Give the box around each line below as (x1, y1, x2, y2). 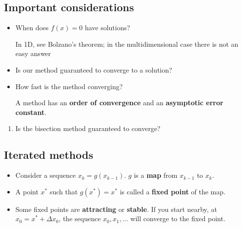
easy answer (15, 48, 51, 58)
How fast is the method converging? (15, 81, 123, 91)
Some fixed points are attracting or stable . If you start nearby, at (15, 204, 217, 214)
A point (15, 186, 39, 196)
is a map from (134, 170, 178, 180)
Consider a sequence (15, 170, 76, 180)
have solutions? (84, 22, 130, 33)
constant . (15, 107, 47, 117)
